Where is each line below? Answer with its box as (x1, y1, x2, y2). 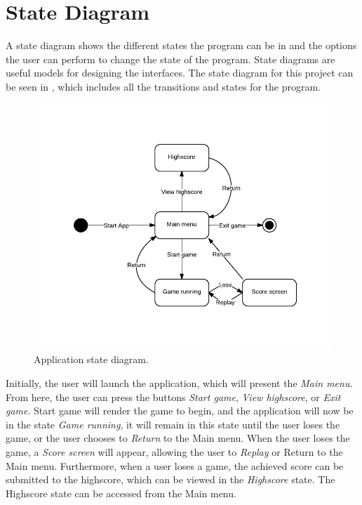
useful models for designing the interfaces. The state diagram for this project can (6, 65, 354, 80)
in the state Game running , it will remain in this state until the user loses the (6, 417, 340, 431)
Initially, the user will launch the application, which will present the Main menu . (6, 375, 353, 390)
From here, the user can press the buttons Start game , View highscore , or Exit (6, 389, 341, 404)
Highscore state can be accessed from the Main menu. (6, 485, 236, 500)
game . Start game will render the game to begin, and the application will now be (6, 403, 354, 418)
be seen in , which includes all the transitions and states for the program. (6, 79, 321, 93)
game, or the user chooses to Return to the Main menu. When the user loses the (6, 431, 350, 445)
